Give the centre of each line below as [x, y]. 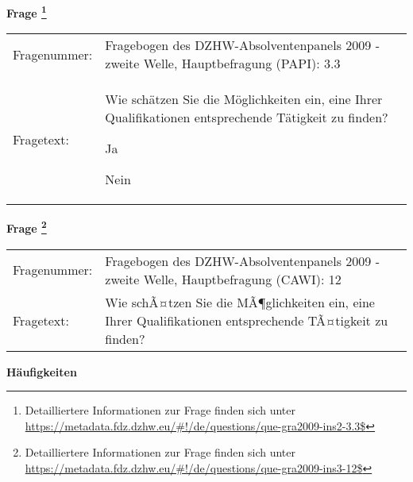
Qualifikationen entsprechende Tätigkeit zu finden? [247, 118]
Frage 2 [27, 227]
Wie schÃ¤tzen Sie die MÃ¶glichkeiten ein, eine [240, 302]
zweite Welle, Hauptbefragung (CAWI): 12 [223, 279]
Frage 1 [27, 12]
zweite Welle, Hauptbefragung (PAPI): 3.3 [223, 64]
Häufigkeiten [42, 371]
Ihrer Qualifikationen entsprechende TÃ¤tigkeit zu [247, 320]
